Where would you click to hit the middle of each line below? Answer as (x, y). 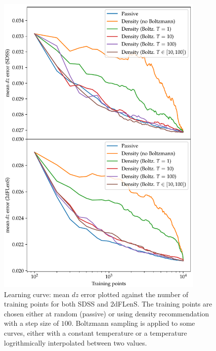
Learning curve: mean (37, 294)
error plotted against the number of (134, 294)
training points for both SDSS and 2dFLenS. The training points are (108, 304)
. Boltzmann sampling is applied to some (133, 323)
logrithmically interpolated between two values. (76, 342)
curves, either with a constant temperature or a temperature (96, 332)
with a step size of (31, 323)
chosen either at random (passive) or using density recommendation (107, 313)
